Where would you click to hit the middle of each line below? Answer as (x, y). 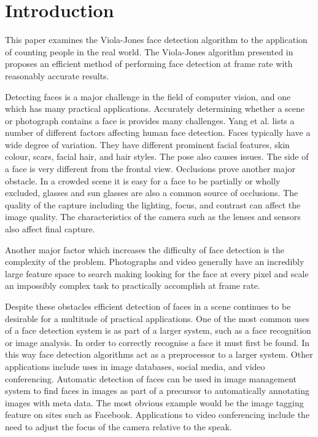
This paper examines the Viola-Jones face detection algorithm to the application (156, 40)
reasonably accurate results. (57, 75)
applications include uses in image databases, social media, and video (135, 366)
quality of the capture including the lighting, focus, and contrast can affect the (153, 204)
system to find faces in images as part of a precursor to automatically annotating (157, 391)
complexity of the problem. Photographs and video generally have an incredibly (155, 262)
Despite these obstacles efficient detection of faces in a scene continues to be (148, 306)
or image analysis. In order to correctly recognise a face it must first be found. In (157, 342)
